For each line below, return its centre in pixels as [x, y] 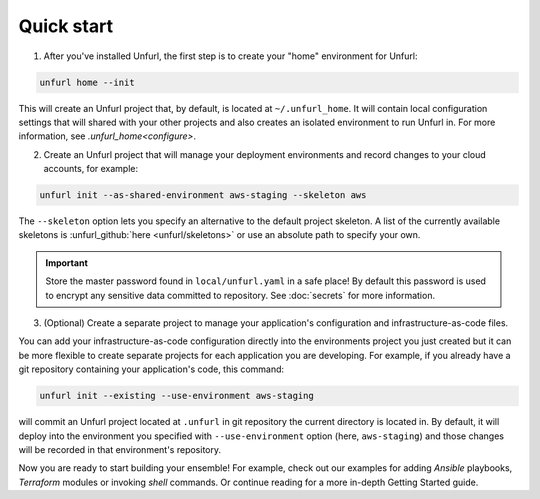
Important [67, 262]
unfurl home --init [87, 82]
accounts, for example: [91, 169]
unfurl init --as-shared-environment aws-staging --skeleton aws [203, 195]
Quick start [66, 26]
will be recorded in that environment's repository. [120, 449]
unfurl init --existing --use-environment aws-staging [176, 396]
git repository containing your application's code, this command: [151, 369]
